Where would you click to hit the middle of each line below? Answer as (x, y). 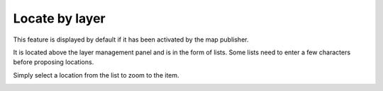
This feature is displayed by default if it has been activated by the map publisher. (131, 40)
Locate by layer (59, 18)
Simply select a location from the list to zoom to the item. (96, 75)
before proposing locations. (54, 62)
